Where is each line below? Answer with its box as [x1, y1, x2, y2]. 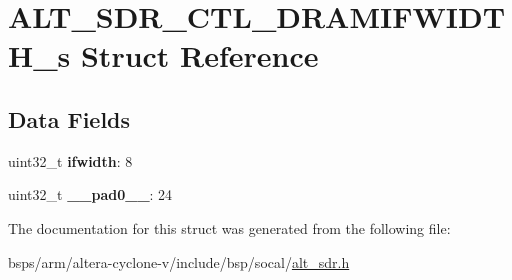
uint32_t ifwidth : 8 [8, 150, 133, 171]
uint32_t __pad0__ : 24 [8, 184, 173, 205]
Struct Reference [80, 35, 319, 76]
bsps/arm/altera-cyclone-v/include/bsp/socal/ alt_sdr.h [8, 251, 350, 272]
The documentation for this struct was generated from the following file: [8, 217, 451, 238]
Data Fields [8, 103, 131, 134]
